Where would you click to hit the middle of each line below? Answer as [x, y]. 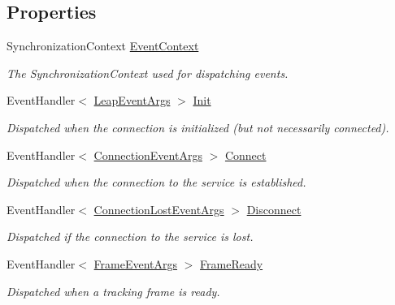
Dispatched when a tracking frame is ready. [113, 291]
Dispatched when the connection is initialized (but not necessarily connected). [198, 127]
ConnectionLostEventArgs [159, 209]
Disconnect [274, 209]
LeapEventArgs [132, 100]
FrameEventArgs [136, 263]
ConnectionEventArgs [148, 155]
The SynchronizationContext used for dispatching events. [148, 73]
